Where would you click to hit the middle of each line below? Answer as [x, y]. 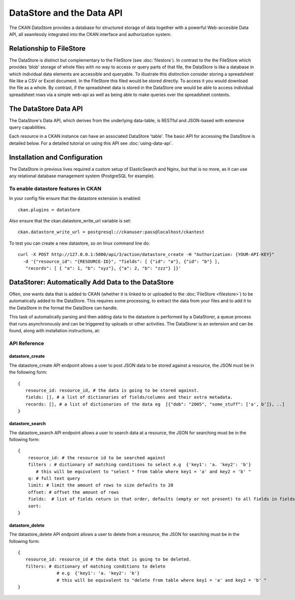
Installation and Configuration [56, 157]
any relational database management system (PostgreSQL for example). [82, 176]
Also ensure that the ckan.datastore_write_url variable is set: [70, 221]
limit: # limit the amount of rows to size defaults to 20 [101, 485]
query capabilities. [28, 127]
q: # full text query [54, 478]
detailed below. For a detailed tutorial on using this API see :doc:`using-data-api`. [91, 143]
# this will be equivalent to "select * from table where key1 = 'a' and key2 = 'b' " [144, 472]
